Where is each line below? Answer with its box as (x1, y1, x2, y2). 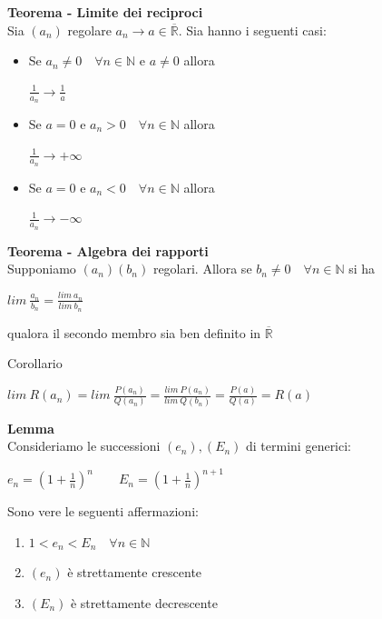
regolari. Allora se (152, 259, 252, 278)
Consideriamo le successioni (7, 436, 161, 455)
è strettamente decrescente (70, 593, 218, 612)
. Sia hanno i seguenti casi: (178, 20, 327, 39)
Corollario (7, 354, 63, 373)
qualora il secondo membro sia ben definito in (7, 323, 261, 342)
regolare (67, 20, 112, 39)
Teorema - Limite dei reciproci (7, 3, 203, 21)
